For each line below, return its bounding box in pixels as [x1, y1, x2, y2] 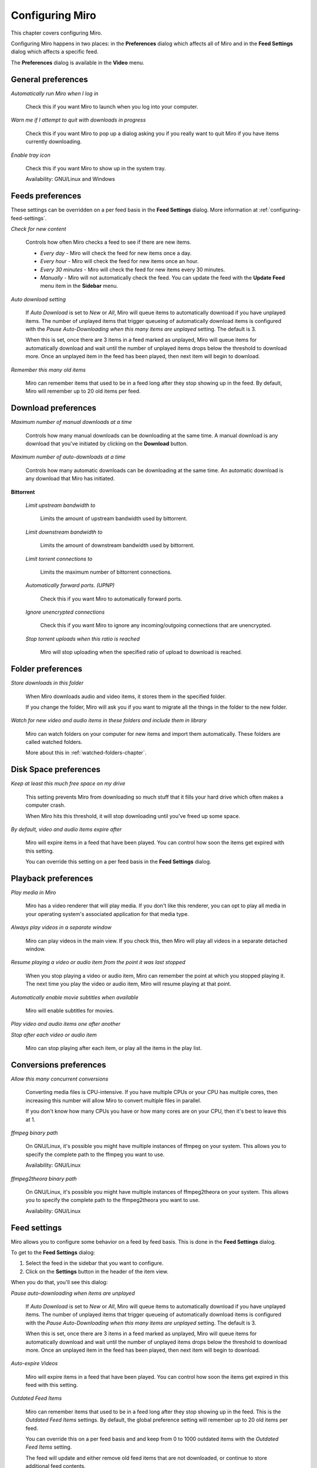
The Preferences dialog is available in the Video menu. [11, 59, 144, 66]
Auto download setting [11, 295, 66, 302]
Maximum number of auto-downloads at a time [11, 453, 126, 460]
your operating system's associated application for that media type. [25, 910, 189, 917]
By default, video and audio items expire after [11, 826, 122, 833]
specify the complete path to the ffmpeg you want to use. [25, 1151, 165, 1158]
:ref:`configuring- [259, 206, 301, 214]
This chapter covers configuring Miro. [11, 29, 103, 36]
